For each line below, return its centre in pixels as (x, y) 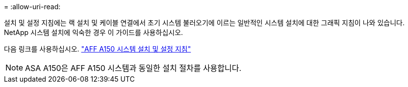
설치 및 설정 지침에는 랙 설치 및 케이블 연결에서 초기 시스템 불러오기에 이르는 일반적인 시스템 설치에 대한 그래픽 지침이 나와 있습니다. (204, 23)
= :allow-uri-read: (32, 7)
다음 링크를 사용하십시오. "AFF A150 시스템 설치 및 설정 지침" (98, 49)
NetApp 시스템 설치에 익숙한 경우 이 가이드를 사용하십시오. (94, 32)
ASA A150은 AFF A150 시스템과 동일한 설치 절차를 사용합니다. (133, 68)
